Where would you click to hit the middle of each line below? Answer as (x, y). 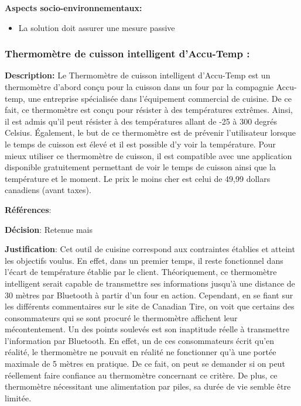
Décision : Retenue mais (49, 229)
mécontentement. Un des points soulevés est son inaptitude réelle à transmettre (147, 329)
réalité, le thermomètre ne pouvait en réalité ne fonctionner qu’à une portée (141, 352)
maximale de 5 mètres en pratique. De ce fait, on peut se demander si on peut (145, 364)
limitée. (18, 398)
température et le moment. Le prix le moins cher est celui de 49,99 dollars (138, 178)
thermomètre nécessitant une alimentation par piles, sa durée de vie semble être (148, 386)
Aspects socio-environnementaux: (73, 8)
